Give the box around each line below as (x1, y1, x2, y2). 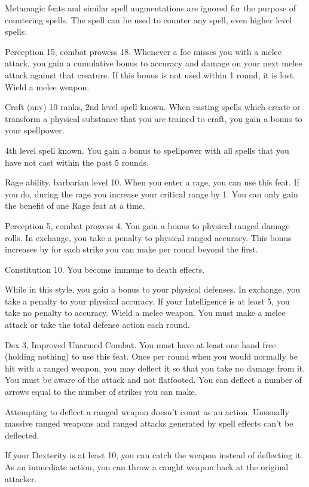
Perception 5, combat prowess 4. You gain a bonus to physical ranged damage (5, 219, 290, 232)
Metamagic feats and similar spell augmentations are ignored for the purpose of (5, 2, 296, 14)
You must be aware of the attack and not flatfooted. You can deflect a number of (5, 373, 302, 386)
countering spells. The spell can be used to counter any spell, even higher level (5, 13, 292, 26)
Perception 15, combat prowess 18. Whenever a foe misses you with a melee (5, 45, 282, 57)
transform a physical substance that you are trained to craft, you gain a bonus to (5, 112, 302, 124)
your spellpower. (5, 124, 65, 136)
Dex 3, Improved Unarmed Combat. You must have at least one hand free (5, 338, 276, 351)
